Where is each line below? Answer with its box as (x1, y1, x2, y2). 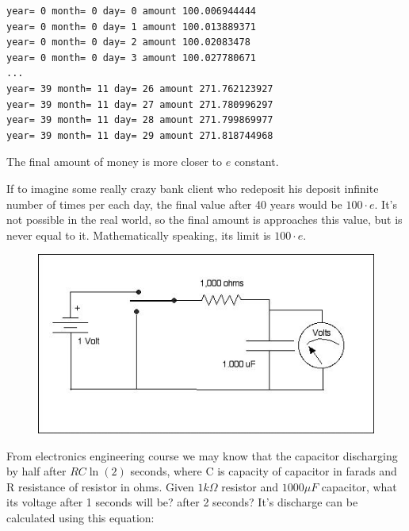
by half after (6, 463, 67, 479)
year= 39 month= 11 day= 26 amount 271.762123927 (6, 83, 273, 94)
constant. (234, 153, 279, 170)
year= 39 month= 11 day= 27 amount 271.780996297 (6, 98, 273, 110)
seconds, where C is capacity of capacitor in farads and (130, 463, 397, 479)
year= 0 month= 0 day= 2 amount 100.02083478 (6, 37, 250, 48)
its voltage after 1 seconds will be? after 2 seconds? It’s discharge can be (6, 494, 358, 510)
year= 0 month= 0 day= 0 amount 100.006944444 (6, 6, 256, 17)
